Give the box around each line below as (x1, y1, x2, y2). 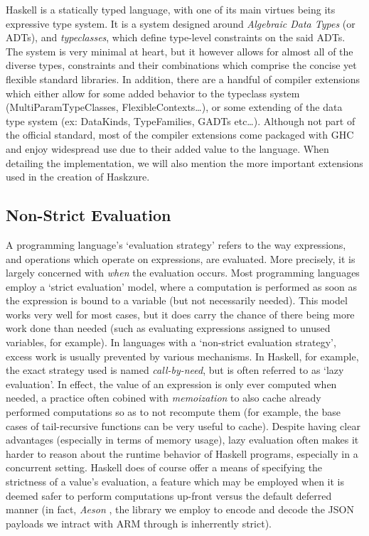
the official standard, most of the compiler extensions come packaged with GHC (6, 127, 354, 142)
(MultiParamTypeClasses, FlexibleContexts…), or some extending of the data (6, 100, 343, 114)
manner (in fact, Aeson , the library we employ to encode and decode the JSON (6, 502, 354, 517)
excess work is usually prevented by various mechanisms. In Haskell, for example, (6, 348, 359, 363)
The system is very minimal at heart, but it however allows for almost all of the (6, 43, 353, 58)
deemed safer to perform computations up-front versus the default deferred (6, 488, 332, 503)
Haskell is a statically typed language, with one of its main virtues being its (6, 2, 336, 16)
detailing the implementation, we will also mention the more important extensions (6, 155, 363, 170)
